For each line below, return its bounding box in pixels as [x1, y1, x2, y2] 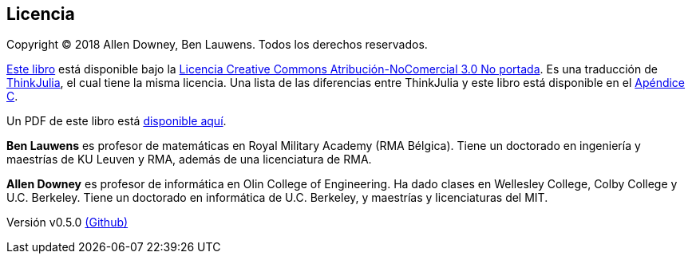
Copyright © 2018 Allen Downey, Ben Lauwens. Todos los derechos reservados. [6, 37, 428, 52]
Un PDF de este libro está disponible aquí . [6, 114, 227, 128]
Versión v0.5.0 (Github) [6, 215, 129, 230]
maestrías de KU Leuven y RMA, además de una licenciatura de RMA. [6, 152, 372, 167]
